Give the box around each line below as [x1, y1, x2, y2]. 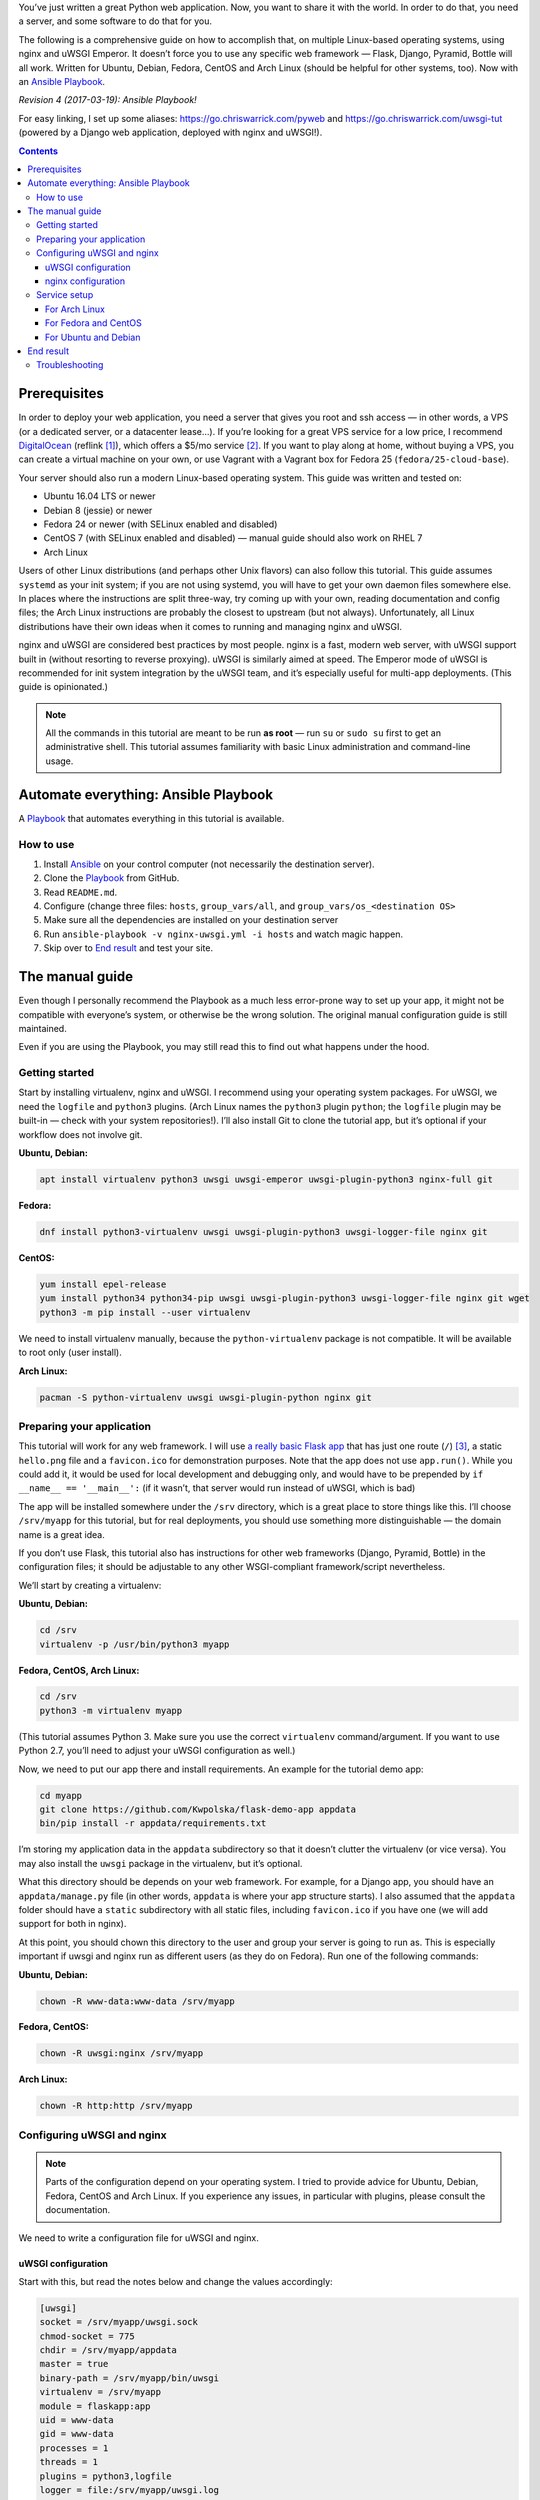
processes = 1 [39, 2442, 109, 2454]
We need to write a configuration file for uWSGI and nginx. [18, 2231, 259, 2244]
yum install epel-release [39, 1278, 167, 1290]
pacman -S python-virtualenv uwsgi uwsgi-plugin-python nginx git [39, 1391, 372, 1403]
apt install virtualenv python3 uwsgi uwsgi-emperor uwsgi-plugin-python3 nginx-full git [39, 1174, 494, 1185]
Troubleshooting [36, 359, 104, 371]
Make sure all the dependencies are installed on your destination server [43, 914, 339, 926]
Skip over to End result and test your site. [43, 942, 214, 954]
